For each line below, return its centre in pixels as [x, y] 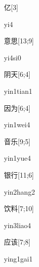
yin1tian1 [18, 91]
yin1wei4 [17, 125]
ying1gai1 [18, 258]
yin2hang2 [19, 191]
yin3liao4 [18, 225]
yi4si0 [13, 57]
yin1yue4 [18, 158]
